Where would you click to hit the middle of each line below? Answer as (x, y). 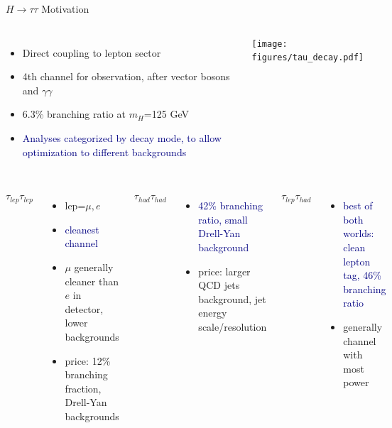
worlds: (359, 233)
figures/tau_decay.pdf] (308, 58)
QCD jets (219, 285)
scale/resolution (233, 326)
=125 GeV (166, 114)
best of (358, 205)
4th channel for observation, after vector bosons (126, 76)
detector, (84, 308)
